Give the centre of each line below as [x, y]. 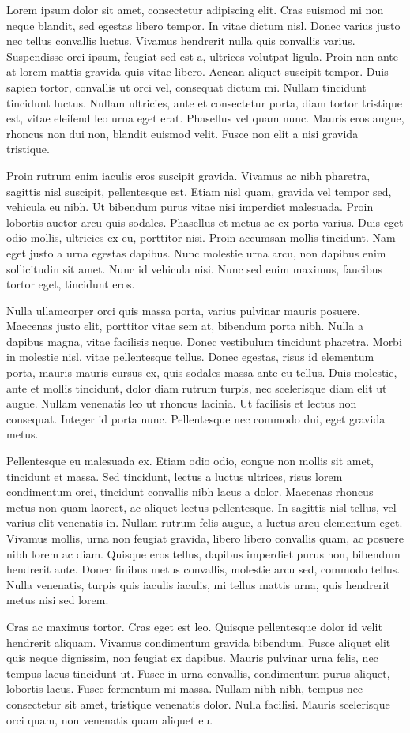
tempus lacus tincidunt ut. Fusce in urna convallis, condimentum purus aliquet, [198, 673]
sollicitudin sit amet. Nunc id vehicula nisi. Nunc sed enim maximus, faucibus [195, 268]
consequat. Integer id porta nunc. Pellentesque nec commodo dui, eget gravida [196, 418]
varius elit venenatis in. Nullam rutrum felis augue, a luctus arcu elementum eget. [205, 522]
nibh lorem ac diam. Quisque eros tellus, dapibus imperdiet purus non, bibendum [203, 553]
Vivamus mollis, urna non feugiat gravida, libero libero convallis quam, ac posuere [205, 538]
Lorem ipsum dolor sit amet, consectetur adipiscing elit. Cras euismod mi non [195, 9]
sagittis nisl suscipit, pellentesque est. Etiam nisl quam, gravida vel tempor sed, [199, 191]
